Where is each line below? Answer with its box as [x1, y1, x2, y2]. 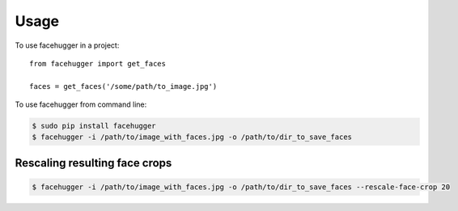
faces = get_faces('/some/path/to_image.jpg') [29, 82, 218, 91]
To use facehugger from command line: [15, 99, 147, 109]
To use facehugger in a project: [15, 40, 120, 50]
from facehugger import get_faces [29, 59, 166, 68]
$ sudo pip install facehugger [32, 121, 157, 131]
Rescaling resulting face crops [15, 156, 172, 170]
